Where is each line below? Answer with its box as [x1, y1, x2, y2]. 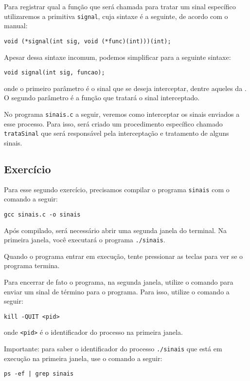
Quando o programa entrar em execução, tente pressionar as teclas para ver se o [4, 251, 243, 261]
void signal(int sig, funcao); [4, 69, 105, 76]
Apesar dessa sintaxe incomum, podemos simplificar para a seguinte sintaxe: [4, 52, 231, 62]
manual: [4, 20, 28, 31]
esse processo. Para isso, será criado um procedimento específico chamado [4, 118, 223, 128]
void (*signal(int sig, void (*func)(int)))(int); [4, 37, 171, 45]
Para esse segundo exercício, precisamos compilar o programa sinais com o [4, 184, 230, 194]
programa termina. [4, 260, 60, 271]
